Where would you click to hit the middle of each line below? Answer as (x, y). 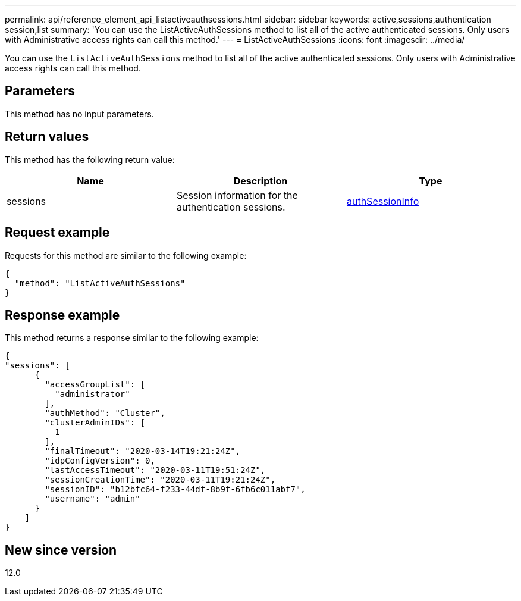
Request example (57, 233)
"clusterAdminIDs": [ (95, 423)
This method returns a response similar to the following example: (132, 338)
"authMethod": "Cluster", (105, 413)
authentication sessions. (231, 207)
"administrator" (92, 394)
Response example (62, 315)
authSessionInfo (383, 201)
